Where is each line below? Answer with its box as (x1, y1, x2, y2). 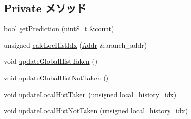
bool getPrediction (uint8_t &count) (4, 23, 114, 34)
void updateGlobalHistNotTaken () (4, 72, 109, 82)
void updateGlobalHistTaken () (4, 56, 98, 66)
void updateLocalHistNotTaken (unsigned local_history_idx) (4, 105, 188, 116)
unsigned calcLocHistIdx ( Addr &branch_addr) (4, 40, 147, 50)
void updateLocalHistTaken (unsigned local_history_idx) (4, 89, 177, 99)
